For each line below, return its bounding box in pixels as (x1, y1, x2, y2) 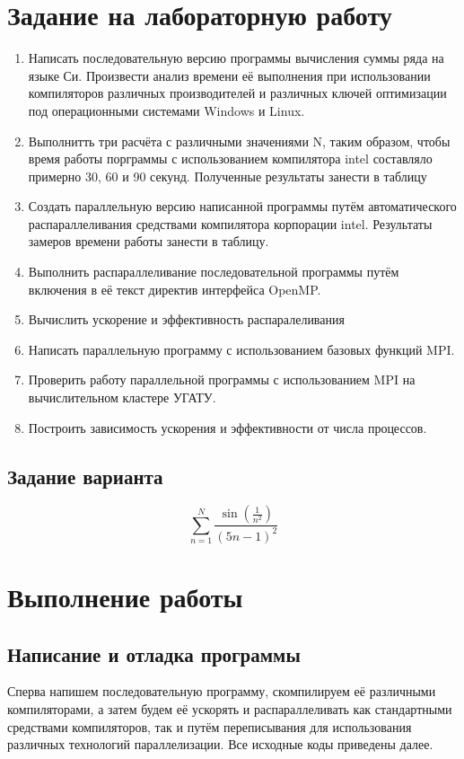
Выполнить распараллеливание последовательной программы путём (28, 262, 399, 281)
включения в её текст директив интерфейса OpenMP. (28, 279, 321, 298)
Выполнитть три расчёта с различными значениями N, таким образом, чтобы (28, 131, 451, 150)
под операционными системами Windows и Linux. (28, 101, 305, 119)
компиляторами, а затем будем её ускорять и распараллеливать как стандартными (7, 699, 452, 718)
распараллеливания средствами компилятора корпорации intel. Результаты (28, 214, 433, 233)
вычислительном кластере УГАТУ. (28, 388, 216, 407)
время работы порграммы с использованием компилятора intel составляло (28, 149, 433, 168)
